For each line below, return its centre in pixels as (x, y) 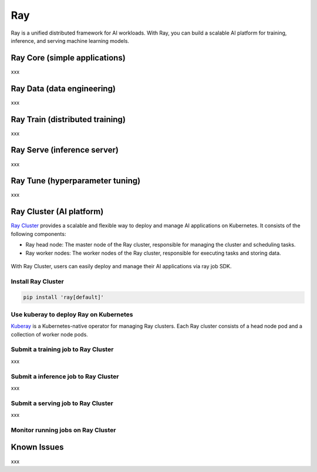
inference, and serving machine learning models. (70, 41)
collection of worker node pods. (49, 334)
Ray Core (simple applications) (68, 58)
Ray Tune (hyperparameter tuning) (76, 181)
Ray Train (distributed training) (68, 119)
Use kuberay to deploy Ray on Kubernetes (72, 314)
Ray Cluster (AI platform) (57, 212)
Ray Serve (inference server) (65, 150)
